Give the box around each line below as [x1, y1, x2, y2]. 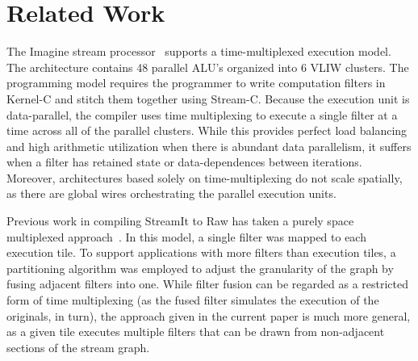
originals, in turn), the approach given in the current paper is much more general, [6, 307, 411, 324]
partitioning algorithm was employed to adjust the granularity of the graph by [6, 259, 394, 276]
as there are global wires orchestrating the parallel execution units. [6, 185, 336, 202]
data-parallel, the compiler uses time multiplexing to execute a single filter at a [6, 106, 398, 123]
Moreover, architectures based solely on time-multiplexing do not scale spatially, [6, 169, 403, 186]
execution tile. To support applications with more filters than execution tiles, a [6, 244, 396, 261]
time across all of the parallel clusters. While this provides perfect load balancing [6, 122, 408, 139]
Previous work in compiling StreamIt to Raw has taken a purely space [6, 212, 354, 229]
